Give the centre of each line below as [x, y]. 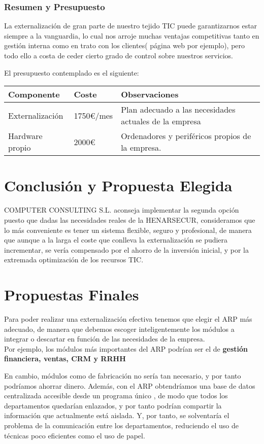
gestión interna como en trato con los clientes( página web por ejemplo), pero [125, 45]
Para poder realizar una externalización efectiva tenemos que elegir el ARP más [128, 319]
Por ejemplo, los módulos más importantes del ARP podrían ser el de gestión [126, 348]
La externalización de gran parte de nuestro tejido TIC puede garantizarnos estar [131, 26]
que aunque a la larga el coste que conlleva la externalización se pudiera [116, 240]
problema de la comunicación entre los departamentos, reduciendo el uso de [121, 425]
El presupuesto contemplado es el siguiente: [72, 72]
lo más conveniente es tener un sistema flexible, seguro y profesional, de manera [128, 230]
